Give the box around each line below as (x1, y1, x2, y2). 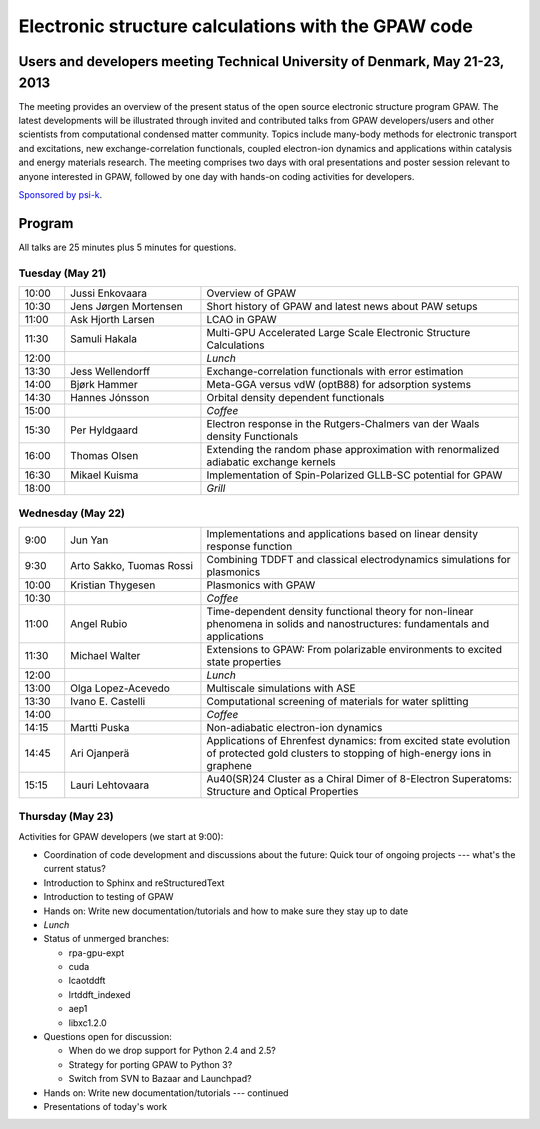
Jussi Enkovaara (70, 286, 147, 300)
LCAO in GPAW (206, 313, 277, 327)
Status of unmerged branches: (43, 933, 170, 945)
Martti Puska (70, 720, 130, 734)
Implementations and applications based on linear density (206, 526, 479, 540)
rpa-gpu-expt (68, 946, 125, 959)
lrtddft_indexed (68, 988, 131, 1000)
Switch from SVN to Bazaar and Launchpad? (68, 1073, 252, 1085)
